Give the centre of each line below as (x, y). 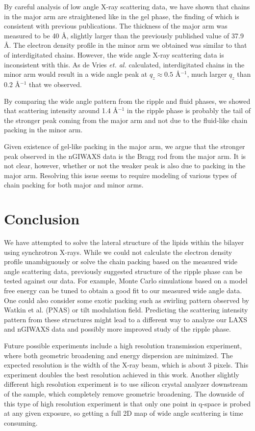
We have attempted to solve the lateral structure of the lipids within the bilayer (124, 242)
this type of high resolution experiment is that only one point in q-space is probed (127, 403)
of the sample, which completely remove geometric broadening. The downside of (124, 393)
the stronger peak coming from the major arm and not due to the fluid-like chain (126, 120)
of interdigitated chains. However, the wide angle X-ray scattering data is (114, 54)
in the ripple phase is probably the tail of (189, 110)
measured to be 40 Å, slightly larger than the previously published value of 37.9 (124, 35)
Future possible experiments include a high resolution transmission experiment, (123, 345)
